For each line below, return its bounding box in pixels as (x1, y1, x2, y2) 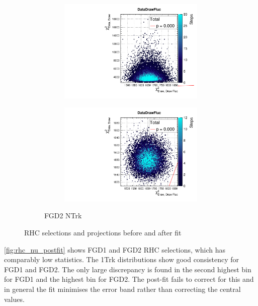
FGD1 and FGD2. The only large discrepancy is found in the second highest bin (4, 264, 251, 274)
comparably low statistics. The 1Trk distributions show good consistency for (4, 254, 239, 265)
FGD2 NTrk (44, 210, 82, 221)
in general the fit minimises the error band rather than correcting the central (4, 283, 241, 294)
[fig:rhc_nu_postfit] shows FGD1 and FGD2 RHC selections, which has (4, 244, 225, 255)
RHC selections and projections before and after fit (24, 227, 182, 237)
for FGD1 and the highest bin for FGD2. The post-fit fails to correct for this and (4, 274, 254, 284)
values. (4, 293, 25, 304)
